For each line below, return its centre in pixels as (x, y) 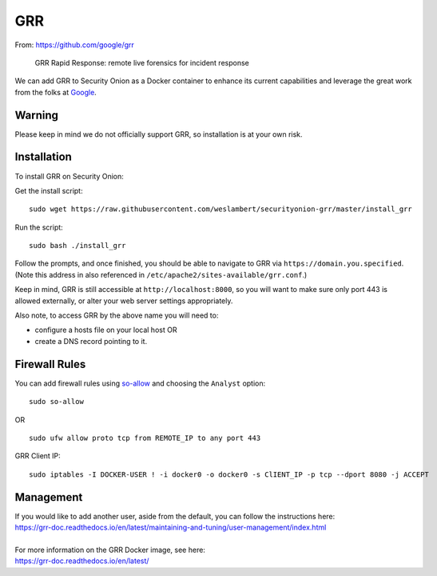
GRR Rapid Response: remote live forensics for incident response (142, 62)
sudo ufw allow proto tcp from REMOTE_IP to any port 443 (145, 438)
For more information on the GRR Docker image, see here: (110, 550)
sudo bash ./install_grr (77, 246)
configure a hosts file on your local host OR (106, 330)
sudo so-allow (56, 402)
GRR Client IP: (38, 456)
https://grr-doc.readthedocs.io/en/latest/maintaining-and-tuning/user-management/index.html (171, 527)
